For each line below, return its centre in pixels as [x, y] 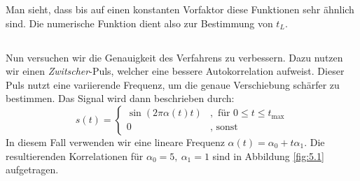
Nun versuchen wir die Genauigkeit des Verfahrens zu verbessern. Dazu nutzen [174, 57]
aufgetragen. [32, 169]
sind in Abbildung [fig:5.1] [268, 155]
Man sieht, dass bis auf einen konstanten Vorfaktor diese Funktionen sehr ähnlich [180, 9]
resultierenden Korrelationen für [75, 155]
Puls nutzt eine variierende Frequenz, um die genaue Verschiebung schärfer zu [173, 84]
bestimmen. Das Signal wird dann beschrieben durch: [120, 98]
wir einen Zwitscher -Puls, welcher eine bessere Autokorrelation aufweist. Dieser [175, 71]
